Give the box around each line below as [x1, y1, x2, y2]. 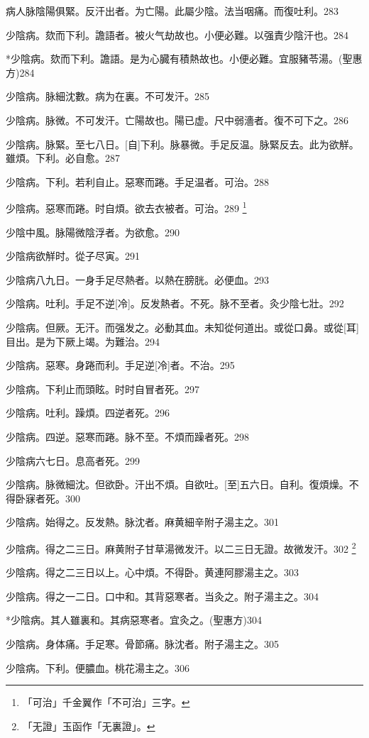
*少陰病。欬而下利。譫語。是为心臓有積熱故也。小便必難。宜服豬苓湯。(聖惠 [6, 51, 363, 66]
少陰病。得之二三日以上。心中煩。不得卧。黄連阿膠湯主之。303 [6, 565, 299, 580]
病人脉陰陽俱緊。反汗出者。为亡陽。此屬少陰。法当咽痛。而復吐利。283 [6, 4, 338, 18]
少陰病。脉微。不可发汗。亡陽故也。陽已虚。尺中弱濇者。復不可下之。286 [6, 112, 348, 127]
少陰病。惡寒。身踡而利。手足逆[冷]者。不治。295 [6, 358, 235, 373]
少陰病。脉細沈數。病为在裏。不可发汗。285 [6, 89, 209, 104]
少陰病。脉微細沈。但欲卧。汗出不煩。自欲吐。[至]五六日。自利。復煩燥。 [6, 477, 349, 492]
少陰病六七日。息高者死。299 [6, 453, 140, 468]
